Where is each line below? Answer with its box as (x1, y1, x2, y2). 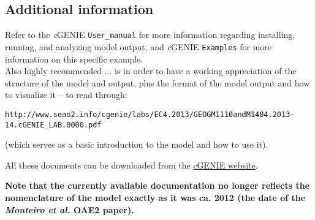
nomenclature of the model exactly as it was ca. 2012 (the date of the (5, 191, 306, 203)
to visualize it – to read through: (5, 88, 127, 101)
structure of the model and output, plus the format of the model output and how (5, 76, 310, 89)
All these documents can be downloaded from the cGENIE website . (5, 158, 258, 171)
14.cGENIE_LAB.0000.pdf (5, 120, 102, 129)
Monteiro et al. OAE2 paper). (5, 203, 134, 216)
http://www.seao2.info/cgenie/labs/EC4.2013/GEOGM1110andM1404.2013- (5, 110, 295, 119)
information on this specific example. (5, 52, 143, 65)
